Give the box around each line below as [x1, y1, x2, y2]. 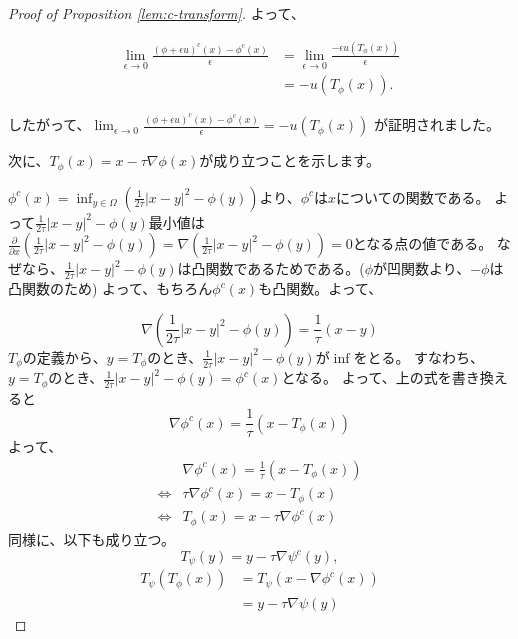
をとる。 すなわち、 [353, 346, 485, 367]
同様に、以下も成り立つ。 [8, 528, 176, 549]
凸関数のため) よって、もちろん [8, 278, 213, 299]
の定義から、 [22, 346, 107, 367]
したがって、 [8, 114, 91, 135]
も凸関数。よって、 [258, 278, 383, 299]
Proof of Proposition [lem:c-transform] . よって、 [8, 3, 305, 23]
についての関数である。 [336, 186, 490, 207]
